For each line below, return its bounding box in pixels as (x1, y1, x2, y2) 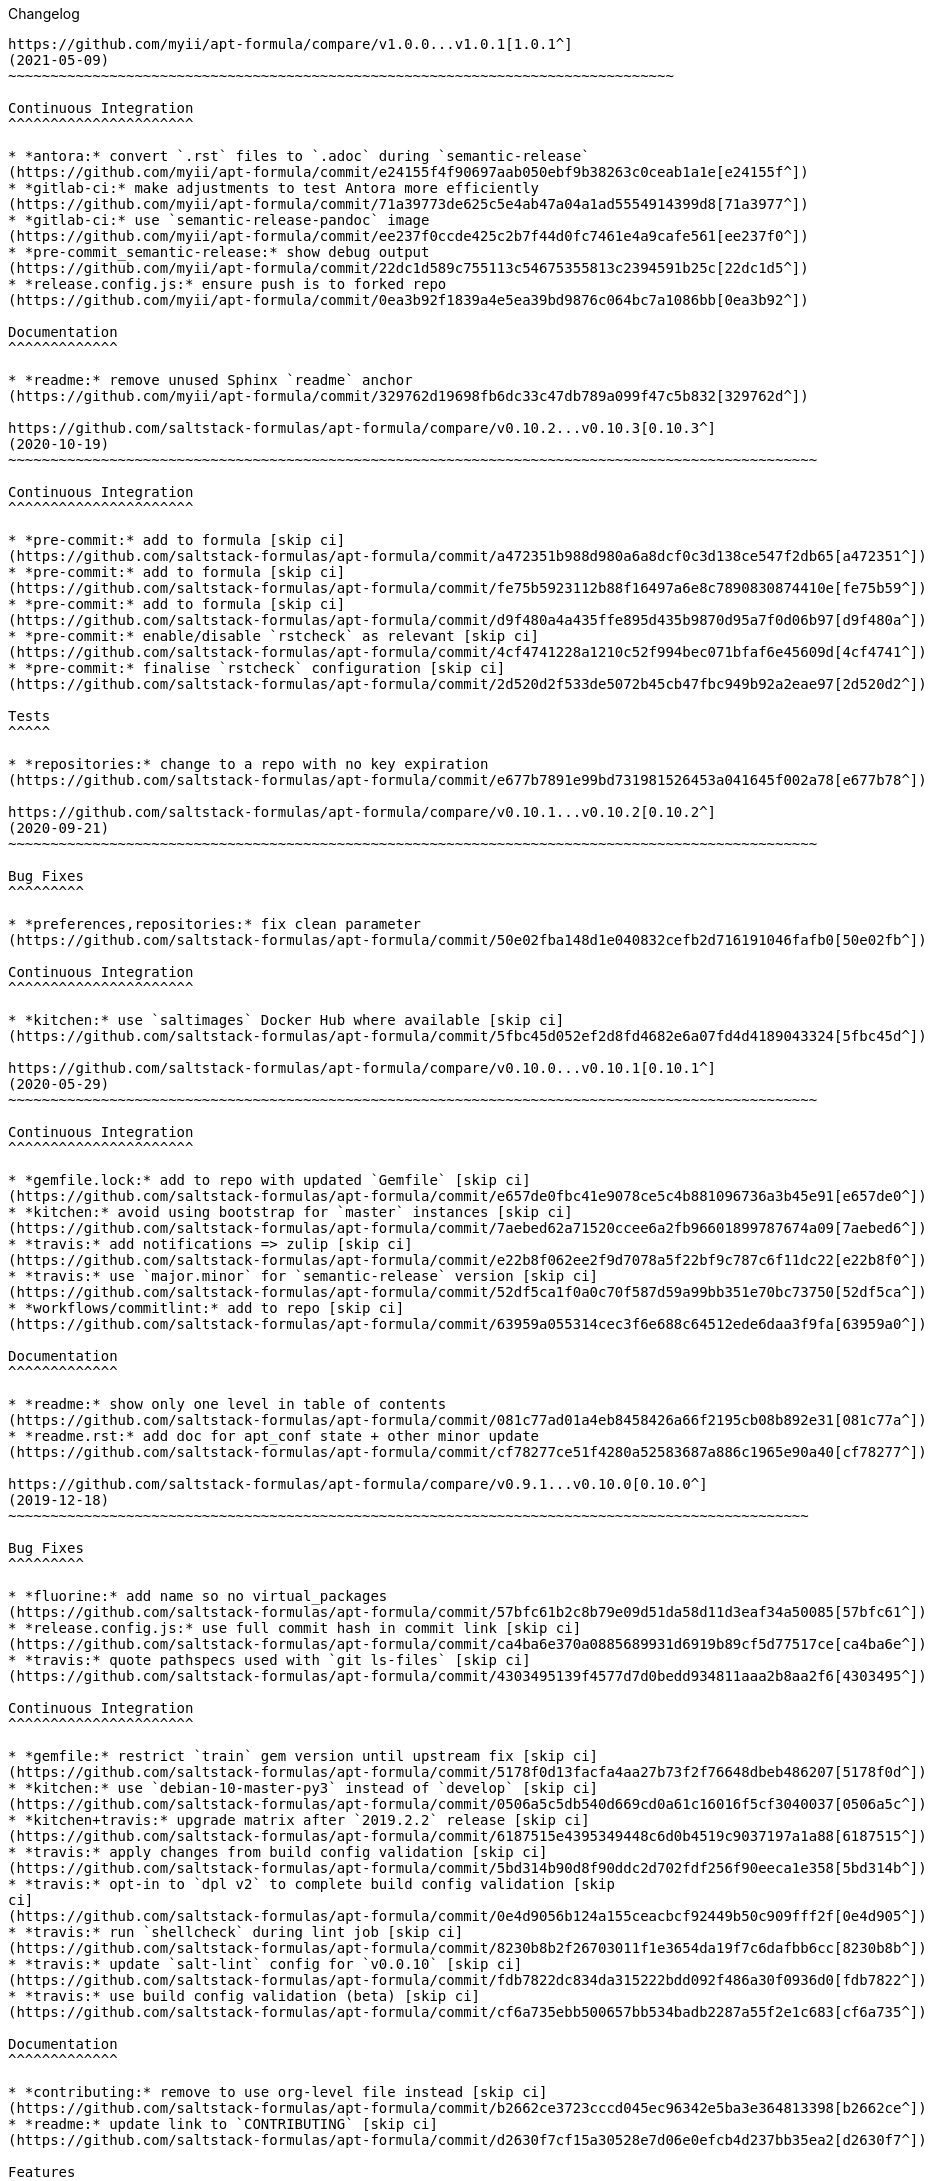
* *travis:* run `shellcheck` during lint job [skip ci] (8, 1924, 464, 1940)
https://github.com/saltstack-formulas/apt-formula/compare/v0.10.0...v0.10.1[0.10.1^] (8, 1060, 717, 1076)
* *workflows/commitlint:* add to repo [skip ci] (8, 1300, 405, 1316)
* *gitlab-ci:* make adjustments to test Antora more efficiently (8, 180, 540, 196)
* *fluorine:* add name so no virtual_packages (8, 1588, 388, 1604)
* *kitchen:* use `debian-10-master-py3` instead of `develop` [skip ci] (8, 1780, 599, 1796)
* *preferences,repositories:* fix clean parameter (8, 916, 422, 932)
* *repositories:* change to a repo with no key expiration (8, 756, 489, 772)
